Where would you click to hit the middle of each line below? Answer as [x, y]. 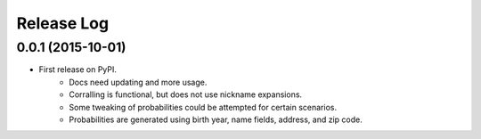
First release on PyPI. [78, 69]
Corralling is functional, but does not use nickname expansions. [186, 94]
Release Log [63, 23]
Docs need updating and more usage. [138, 82]
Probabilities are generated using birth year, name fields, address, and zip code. [216, 119]
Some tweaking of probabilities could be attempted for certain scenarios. [203, 107]
